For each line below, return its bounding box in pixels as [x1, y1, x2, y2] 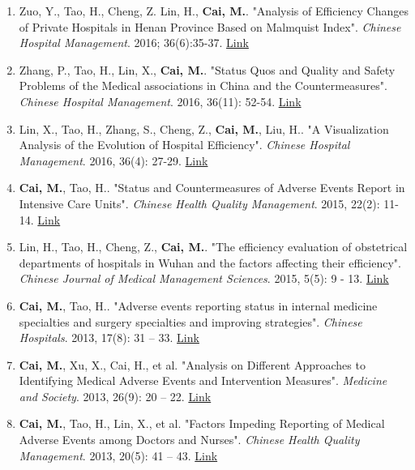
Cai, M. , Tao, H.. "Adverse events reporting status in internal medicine [19, 297, 378, 314]
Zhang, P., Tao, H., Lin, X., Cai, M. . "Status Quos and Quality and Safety [19, 61, 396, 78]
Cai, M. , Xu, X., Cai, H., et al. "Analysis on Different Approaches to [19, 356, 366, 373]
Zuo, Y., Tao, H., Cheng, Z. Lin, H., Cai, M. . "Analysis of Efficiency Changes [19, 2, 409, 19]
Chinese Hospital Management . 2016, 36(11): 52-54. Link [19, 92, 302, 109]
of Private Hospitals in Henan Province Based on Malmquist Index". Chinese [19, 18, 401, 35]
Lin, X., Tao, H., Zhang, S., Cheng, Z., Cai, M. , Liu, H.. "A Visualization [19, 120, 389, 137]
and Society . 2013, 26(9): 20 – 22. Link [19, 387, 212, 404]
